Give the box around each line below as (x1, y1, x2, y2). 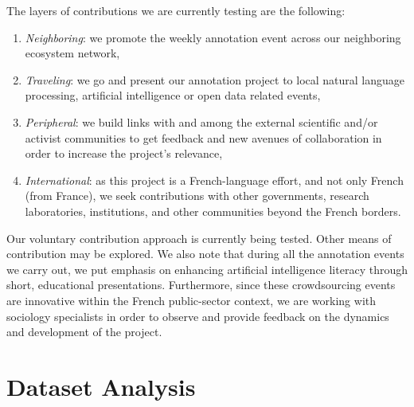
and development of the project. (6, 323, 162, 340)
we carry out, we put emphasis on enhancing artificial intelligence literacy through (6, 260, 408, 277)
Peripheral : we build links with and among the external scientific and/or (25, 113, 378, 130)
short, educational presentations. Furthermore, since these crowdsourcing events (6, 276, 396, 293)
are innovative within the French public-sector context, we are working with (6, 292, 377, 308)
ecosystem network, (25, 45, 120, 61)
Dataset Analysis (6, 370, 196, 402)
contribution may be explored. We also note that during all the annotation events (6, 245, 404, 262)
